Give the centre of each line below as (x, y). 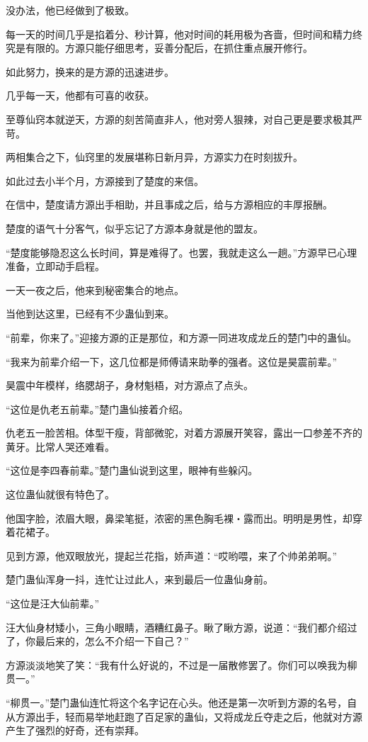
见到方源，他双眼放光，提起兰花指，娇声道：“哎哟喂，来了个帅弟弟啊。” (172, 555)
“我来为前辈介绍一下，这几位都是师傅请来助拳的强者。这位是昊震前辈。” (172, 361)
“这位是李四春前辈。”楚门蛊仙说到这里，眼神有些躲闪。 (132, 470)
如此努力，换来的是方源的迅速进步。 (90, 71)
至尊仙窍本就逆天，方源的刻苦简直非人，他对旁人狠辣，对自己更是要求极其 (179, 119)
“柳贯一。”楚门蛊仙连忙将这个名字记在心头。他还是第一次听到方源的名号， (177, 702)
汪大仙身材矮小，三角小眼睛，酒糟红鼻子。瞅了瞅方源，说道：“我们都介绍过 (182, 627)
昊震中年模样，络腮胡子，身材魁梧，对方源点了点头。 (130, 385)
